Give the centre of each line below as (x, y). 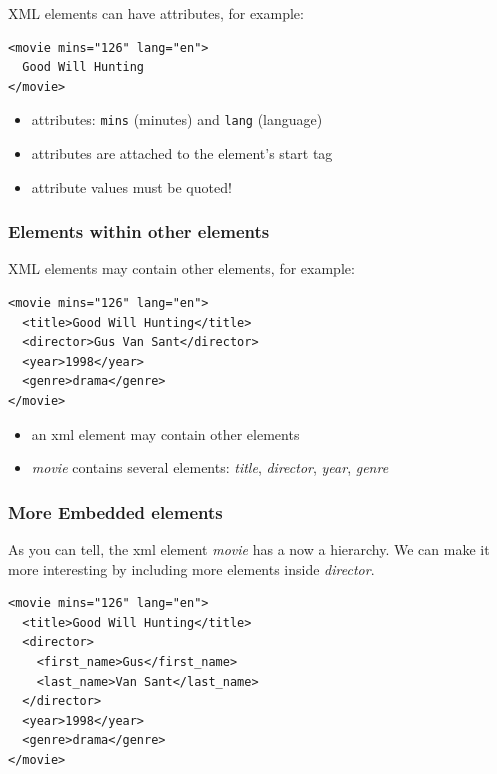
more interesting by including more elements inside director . (191, 568)
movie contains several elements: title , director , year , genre (210, 467)
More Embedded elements (115, 511)
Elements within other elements (139, 231)
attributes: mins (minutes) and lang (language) (177, 119)
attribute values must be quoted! (131, 186)
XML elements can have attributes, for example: (156, 13)
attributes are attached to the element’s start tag (182, 153)
